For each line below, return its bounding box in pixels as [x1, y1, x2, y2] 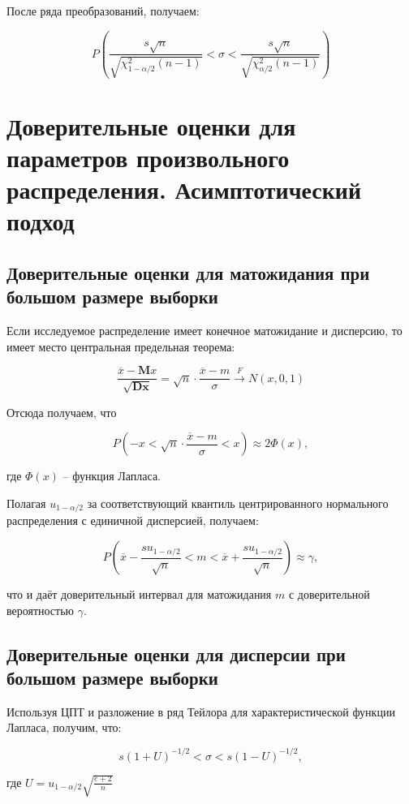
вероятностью [6, 601, 75, 618]
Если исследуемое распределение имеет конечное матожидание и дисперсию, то [6, 322, 403, 339]
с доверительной [288, 586, 370, 603]
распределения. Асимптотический [6, 173, 362, 206]
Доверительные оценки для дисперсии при [6, 641, 346, 666]
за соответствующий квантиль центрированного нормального [87, 494, 389, 511]
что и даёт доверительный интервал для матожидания [6, 586, 272, 603]
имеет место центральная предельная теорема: [6, 338, 235, 355]
